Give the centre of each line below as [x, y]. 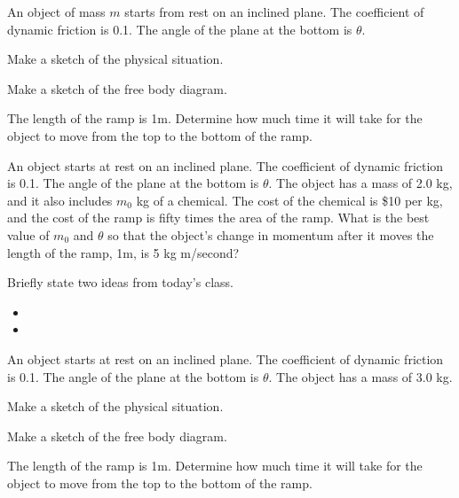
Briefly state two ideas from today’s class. [120, 282]
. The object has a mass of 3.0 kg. [360, 376]
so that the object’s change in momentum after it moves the [271, 234]
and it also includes [60, 200]
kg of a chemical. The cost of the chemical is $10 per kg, [289, 200]
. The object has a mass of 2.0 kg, [360, 183]
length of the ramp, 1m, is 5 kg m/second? [123, 252]
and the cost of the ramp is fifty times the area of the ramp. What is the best [218, 218]
